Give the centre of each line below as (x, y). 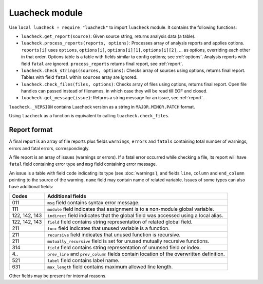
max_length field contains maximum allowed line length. (110, 266)
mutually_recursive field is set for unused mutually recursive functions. (128, 241)
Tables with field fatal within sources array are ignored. (79, 77)
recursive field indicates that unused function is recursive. (114, 235)
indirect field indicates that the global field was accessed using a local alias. (135, 215)
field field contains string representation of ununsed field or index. (124, 247)
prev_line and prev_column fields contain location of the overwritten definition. (136, 254)
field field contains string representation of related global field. (120, 221)
